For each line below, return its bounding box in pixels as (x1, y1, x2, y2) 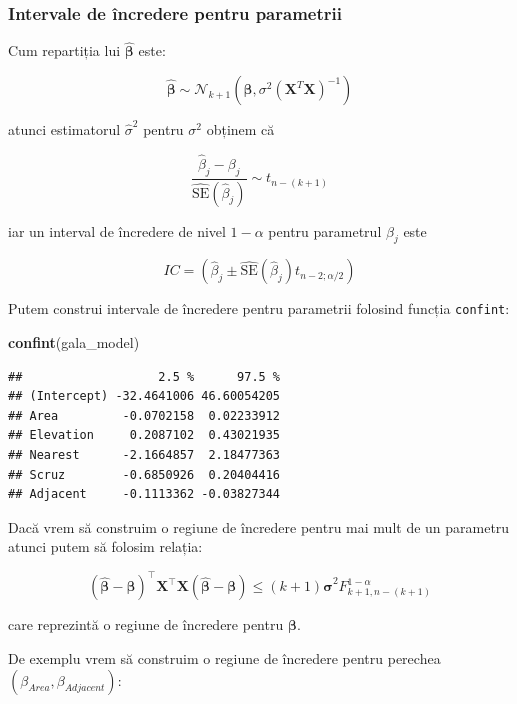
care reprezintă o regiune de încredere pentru (8, 614, 284, 635)
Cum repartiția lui (8, 40, 121, 61)
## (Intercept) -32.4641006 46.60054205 (8, 389, 281, 404)
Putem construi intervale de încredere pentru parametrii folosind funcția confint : (8, 298, 510, 319)
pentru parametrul (268, 220, 382, 241)
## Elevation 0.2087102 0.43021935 (8, 428, 281, 443)
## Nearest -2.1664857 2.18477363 (8, 447, 281, 462)
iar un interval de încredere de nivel (8, 220, 226, 241)
